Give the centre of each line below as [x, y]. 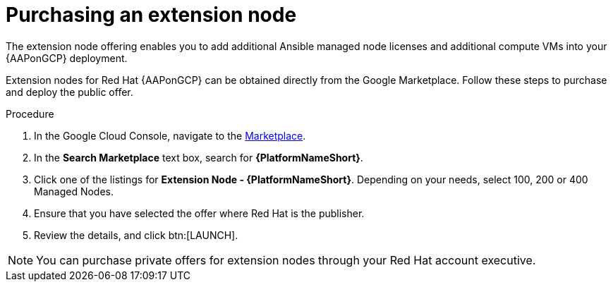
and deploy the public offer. [69, 92]
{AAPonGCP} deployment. [67, 58]
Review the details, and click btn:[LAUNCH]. [136, 235]
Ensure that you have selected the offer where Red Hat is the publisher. [199, 213]
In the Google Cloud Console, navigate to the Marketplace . [170, 135]
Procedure [30, 114]
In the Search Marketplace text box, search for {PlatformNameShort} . [199, 157]
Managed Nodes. [74, 191]
